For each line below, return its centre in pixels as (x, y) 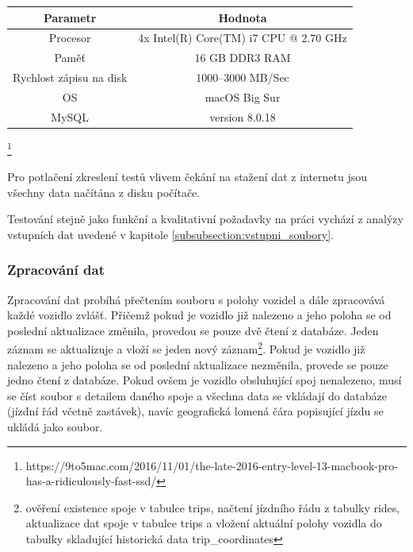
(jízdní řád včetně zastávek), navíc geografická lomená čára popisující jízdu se (195, 411)
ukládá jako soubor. (55, 427)
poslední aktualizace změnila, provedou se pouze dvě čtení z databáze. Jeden (193, 330)
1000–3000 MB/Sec (243, 77)
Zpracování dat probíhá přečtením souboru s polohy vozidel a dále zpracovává (196, 299)
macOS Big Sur (243, 97)
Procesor (70, 38)
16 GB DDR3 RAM (243, 58)
